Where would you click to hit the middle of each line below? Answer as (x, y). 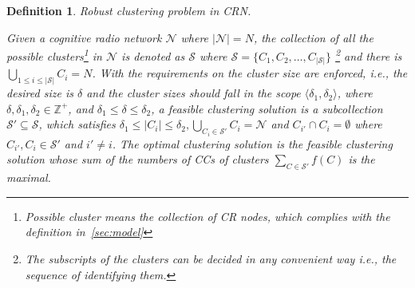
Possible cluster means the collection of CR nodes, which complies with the (207, 216)
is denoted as (153, 55)
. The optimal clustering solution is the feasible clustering (252, 143)
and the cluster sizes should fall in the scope (194, 93)
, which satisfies (77, 124)
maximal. (29, 178)
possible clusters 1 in (54, 55)
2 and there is (369, 55)
